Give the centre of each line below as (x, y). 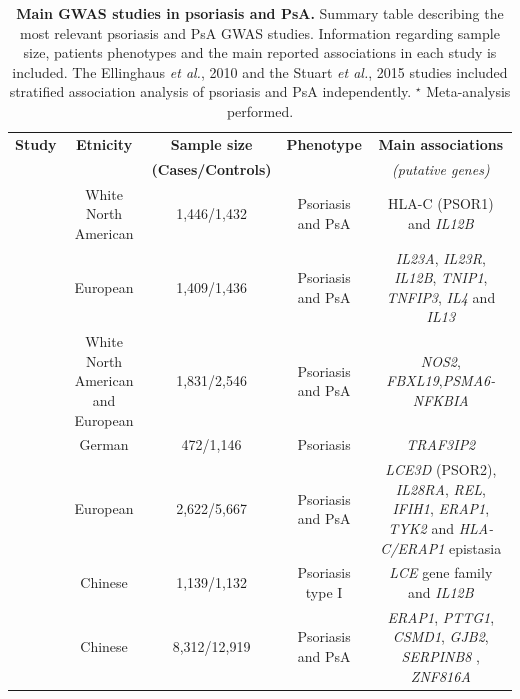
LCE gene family (441, 572)
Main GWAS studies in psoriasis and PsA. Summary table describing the (260, 13)
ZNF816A (440, 675)
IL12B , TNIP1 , (441, 277)
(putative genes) (440, 168)
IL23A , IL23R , (440, 257)
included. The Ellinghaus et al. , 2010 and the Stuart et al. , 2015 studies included (260, 71)
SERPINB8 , (441, 656)
